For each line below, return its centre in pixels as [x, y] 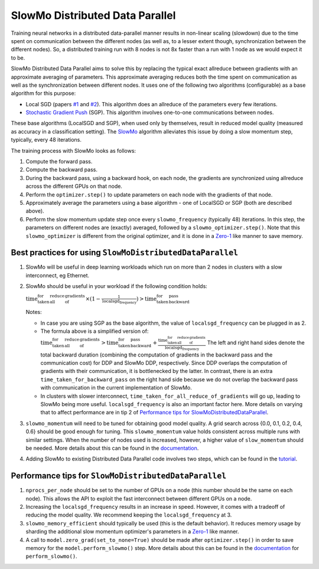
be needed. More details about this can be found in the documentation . [112, 448]
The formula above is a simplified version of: [95, 331]
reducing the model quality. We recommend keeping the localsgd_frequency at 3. [129, 515]
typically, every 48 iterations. [46, 140]
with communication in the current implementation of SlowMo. [116, 388]
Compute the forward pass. [59, 162]
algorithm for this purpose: [43, 93]
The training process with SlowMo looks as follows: [73, 151]
